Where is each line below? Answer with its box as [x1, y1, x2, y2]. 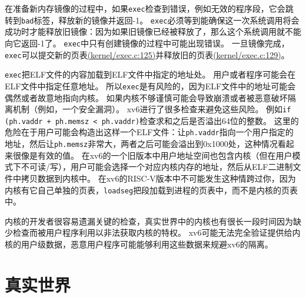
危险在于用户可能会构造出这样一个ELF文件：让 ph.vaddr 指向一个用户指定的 [5, 126, 294, 138]
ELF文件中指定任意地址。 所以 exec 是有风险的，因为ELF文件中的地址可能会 [5, 79, 296, 92]
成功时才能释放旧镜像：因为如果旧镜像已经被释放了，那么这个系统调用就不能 [5, 25, 301, 38]
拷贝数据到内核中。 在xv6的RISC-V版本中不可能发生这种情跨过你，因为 [21, 172, 296, 184]
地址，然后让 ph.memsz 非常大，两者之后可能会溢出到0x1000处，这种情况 [5, 138, 278, 150]
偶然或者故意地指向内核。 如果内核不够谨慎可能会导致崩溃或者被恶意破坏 [5, 91, 288, 103]
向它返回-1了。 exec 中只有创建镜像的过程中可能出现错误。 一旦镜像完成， [5, 36, 290, 49]
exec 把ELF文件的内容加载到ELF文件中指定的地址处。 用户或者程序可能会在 [5, 68, 296, 81]
